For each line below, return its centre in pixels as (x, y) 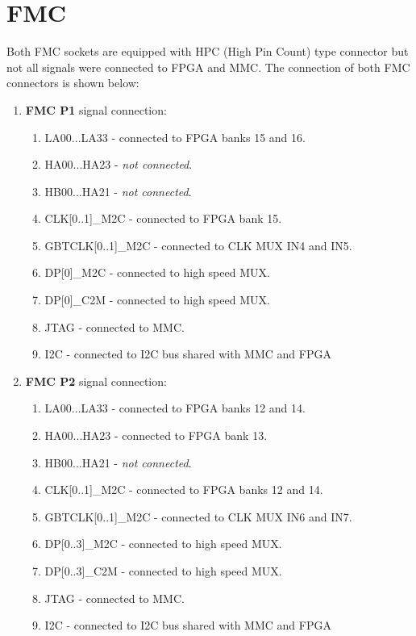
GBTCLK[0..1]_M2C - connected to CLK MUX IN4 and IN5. (198, 245)
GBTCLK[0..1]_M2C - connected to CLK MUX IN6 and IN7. (198, 516)
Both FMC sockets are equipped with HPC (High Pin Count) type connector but (208, 51)
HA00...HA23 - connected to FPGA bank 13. (156, 435)
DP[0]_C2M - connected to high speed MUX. (157, 300)
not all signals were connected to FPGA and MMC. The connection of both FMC (208, 67)
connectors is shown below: (73, 83)
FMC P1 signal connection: (96, 109)
